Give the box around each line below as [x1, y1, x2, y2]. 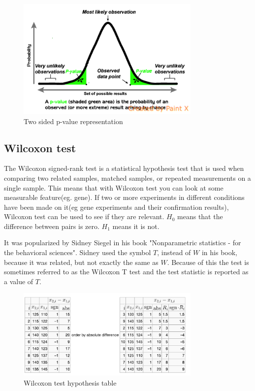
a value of [4, 276, 33, 286]
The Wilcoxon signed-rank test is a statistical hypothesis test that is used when [4, 163, 244, 173]
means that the [177, 211, 223, 222]
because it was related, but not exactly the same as [4, 257, 159, 267]
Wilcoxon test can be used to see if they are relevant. [4, 211, 164, 222]
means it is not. [112, 221, 159, 231]
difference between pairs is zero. [4, 221, 99, 231]
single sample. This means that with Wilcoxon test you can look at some [4, 182, 223, 193]
